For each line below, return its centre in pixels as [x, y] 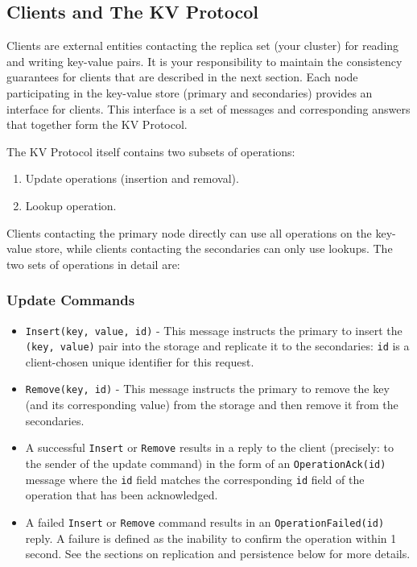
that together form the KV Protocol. [97, 124]
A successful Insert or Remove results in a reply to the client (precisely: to [209, 447]
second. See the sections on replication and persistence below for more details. [218, 554]
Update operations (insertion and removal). [132, 178]
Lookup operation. [71, 205]
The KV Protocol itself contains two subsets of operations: [151, 151]
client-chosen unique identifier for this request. [140, 361]
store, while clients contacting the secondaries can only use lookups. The [214, 248]
